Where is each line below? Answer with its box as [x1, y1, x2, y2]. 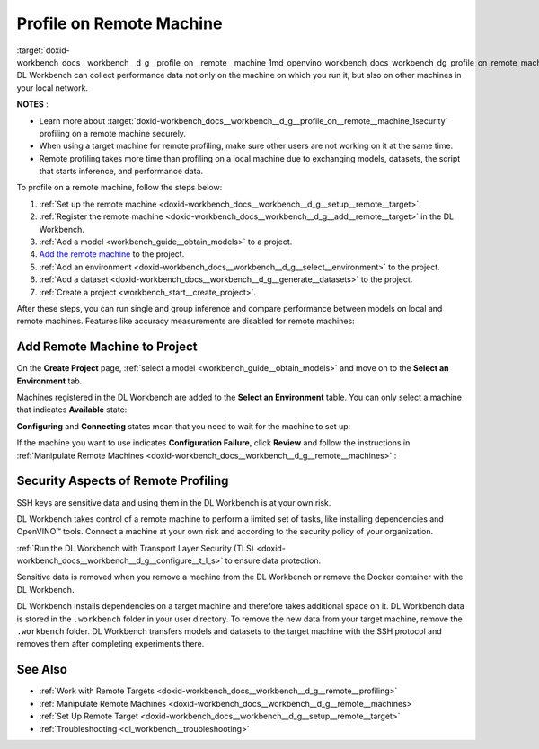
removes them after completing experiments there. [16, 639, 205, 649]
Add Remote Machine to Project [16, 339, 198, 355]
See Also [16, 662, 67, 677]
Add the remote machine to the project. [39, 249, 185, 260]
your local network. [16, 82, 89, 93]
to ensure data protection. [225, 555, 322, 566]
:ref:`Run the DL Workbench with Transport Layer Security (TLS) [16, 542, 255, 553]
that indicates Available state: [16, 404, 128, 415]
